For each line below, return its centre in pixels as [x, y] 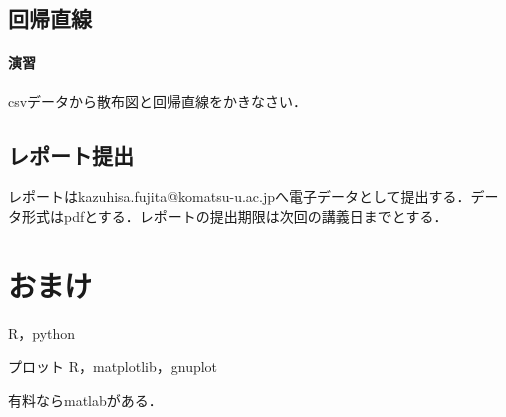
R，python [42, 332]
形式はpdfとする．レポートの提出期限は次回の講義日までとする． [234, 215]
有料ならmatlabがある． [85, 399]
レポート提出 [71, 154]
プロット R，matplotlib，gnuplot [113, 366]
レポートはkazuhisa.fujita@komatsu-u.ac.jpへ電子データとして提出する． [239, 196]
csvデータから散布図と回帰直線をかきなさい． [158, 100]
